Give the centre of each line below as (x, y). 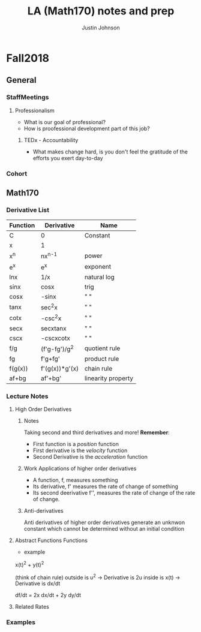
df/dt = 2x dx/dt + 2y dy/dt (48, 595)
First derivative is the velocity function (80, 450)
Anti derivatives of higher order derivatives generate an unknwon (104, 522)
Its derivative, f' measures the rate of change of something (106, 486)
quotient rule (102, 348)
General (22, 80)
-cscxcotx (55, 338)
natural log (100, 277)
